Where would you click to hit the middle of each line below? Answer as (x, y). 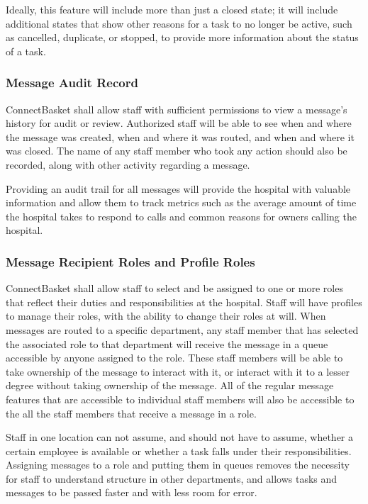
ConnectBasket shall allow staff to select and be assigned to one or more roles (174, 288)
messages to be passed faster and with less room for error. (132, 492)
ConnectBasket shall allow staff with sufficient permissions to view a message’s (177, 109)
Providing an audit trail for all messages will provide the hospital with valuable (178, 188)
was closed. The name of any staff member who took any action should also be (177, 151)
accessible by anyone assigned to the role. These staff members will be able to (174, 358)
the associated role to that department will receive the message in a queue (167, 343)
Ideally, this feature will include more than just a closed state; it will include (172, 9)
